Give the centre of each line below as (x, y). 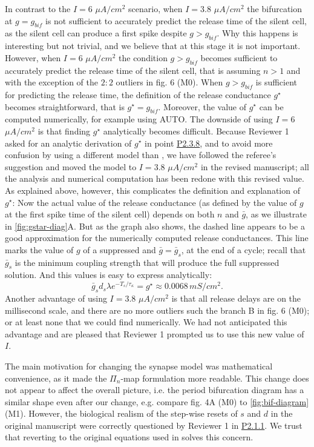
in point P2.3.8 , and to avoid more (209, 143)
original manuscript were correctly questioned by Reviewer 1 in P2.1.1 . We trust (154, 425)
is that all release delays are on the (236, 298)
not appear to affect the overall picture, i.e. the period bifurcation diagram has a (155, 390)
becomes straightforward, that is (65, 106)
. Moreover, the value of (202, 106)
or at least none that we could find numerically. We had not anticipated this (146, 322)
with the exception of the (51, 82)
